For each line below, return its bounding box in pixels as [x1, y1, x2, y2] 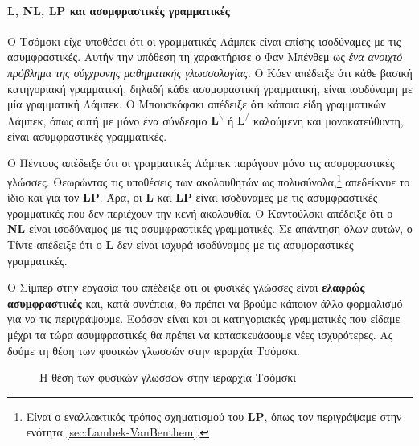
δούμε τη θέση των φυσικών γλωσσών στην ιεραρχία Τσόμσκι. [7, 342, 300, 358]
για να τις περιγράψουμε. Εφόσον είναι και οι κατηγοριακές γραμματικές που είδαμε [7, 310, 401, 327]
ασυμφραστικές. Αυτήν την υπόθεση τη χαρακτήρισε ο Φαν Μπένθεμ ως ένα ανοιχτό [7, 48, 403, 65]
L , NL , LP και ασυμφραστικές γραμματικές [7, 2, 230, 18]
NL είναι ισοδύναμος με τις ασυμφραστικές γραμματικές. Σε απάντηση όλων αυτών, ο [7, 220, 413, 237]
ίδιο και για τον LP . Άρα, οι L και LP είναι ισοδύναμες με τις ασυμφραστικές [7, 189, 378, 206]
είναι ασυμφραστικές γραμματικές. [7, 127, 167, 144]
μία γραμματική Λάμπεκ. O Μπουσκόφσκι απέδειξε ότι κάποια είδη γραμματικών [7, 96, 386, 113]
